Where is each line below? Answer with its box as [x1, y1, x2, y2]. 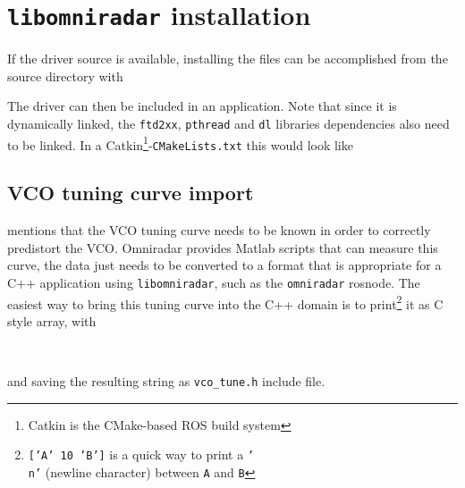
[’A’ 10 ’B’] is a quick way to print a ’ [28, 445, 255, 464]
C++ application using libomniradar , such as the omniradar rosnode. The [7, 273, 420, 291]
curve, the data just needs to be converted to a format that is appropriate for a [7, 256, 442, 274]
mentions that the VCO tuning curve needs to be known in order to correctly [7, 221, 431, 240]
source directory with [7, 66, 123, 85]
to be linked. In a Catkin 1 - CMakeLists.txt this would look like [7, 132, 353, 154]
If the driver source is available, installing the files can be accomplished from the [7, 49, 448, 68]
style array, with [7, 311, 97, 330]
